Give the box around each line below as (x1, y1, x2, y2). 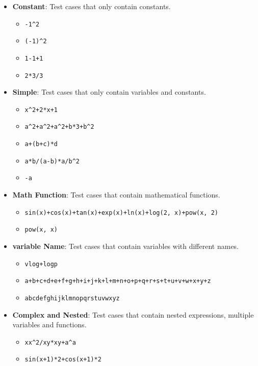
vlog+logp (24, 260, 58, 268)
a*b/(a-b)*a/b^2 (24, 157, 80, 165)
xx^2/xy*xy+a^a (24, 339, 76, 346)
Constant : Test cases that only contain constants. (12, 1, 171, 11)
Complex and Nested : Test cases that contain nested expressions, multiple (12, 309, 254, 320)
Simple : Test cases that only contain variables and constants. (12, 87, 206, 97)
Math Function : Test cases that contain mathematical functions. (12, 189, 220, 200)
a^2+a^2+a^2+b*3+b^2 (24, 123, 94, 131)
